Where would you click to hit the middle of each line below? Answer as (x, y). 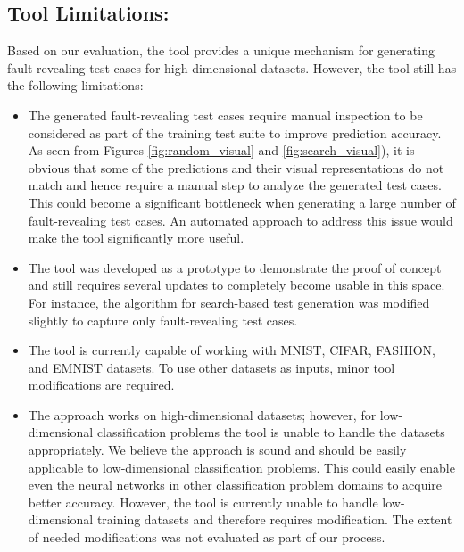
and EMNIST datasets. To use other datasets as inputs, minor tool (211, 367)
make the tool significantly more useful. (136, 238)
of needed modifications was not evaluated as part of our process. (207, 537)
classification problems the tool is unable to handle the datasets (271, 432)
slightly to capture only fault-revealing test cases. (163, 320)
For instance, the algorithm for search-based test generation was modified (229, 302)
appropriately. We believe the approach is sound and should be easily (217, 450)
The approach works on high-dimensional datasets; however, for (202, 414)
